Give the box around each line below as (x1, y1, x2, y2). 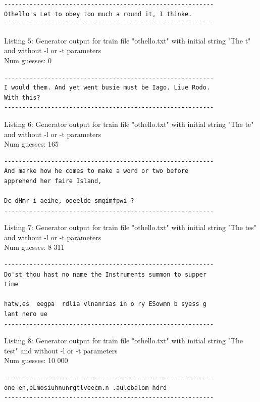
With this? (4, 94, 40, 101)
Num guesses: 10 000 (4, 355, 68, 366)
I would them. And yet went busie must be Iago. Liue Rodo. (4, 84, 211, 92)
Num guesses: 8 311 (4, 242, 65, 252)
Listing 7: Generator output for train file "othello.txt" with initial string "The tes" (4, 222, 257, 233)
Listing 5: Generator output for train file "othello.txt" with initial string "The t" (4, 35, 251, 46)
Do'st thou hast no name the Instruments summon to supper (4, 271, 206, 278)
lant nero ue (4, 310, 47, 318)
